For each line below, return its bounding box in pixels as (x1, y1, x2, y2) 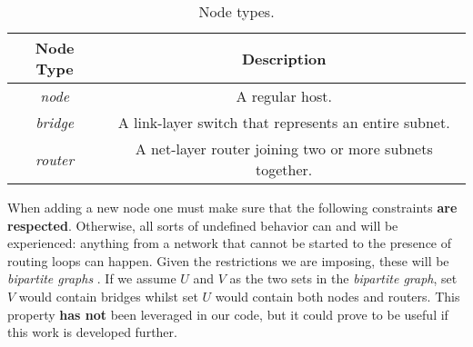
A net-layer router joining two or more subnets (135, 138, 433, 159)
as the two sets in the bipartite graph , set (229, 269, 458, 288)
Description (241, 47, 327, 69)
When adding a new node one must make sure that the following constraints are (7, 198, 458, 216)
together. (256, 159, 313, 180)
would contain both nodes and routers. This (215, 286, 460, 305)
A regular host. (236, 85, 332, 106)
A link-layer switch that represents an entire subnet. (117, 112, 450, 133)
